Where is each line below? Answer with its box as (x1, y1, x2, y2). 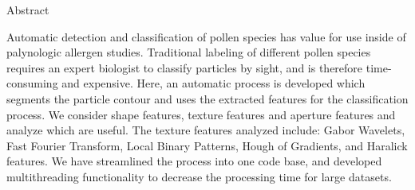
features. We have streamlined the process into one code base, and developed (6, 153, 382, 169)
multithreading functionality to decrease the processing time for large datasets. (6, 168, 392, 184)
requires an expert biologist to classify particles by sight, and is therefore (6, 59, 363, 76)
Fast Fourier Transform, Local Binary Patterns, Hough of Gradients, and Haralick (6, 137, 408, 153)
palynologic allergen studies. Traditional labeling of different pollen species (6, 44, 371, 60)
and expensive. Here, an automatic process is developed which (61, 75, 366, 91)
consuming (6, 75, 58, 91)
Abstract (6, 2, 49, 17)
